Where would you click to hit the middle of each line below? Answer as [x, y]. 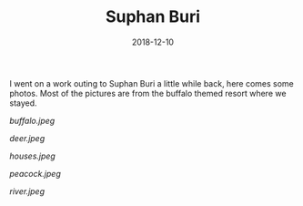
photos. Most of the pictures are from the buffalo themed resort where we [148, 93]
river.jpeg [27, 191]
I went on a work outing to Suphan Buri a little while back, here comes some [151, 83]
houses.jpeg [33, 156]
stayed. [24, 103]
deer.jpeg [27, 138]
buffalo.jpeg [32, 120]
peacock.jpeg [35, 173]
